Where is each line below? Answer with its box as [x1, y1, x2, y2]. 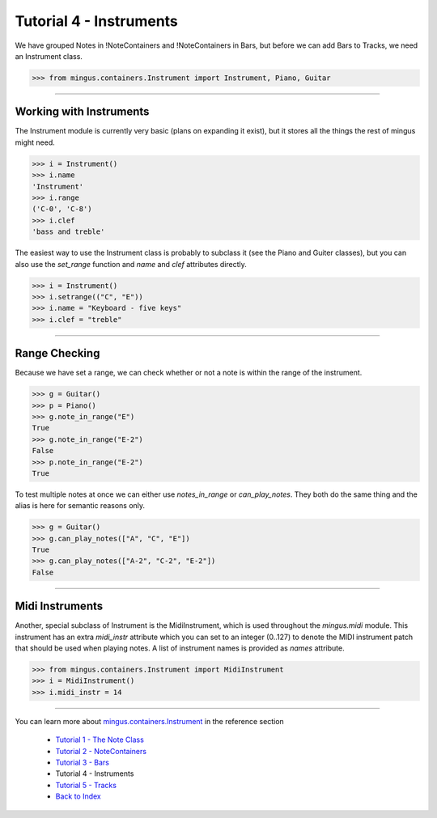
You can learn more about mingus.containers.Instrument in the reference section [15, 716, 285, 726]
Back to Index [55, 791, 101, 801]
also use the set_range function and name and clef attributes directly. [15, 259, 247, 269]
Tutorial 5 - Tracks [55, 780, 117, 790]
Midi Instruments [15, 600, 104, 613]
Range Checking [15, 346, 100, 360]
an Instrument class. [15, 51, 83, 61]
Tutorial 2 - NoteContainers [55, 746, 147, 756]
